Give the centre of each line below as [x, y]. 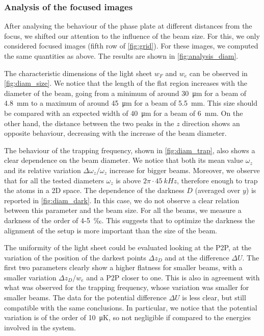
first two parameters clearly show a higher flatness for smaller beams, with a [123, 267]
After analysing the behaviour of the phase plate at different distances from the [128, 26]
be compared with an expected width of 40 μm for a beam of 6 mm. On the [124, 113]
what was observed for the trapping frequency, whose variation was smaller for [127, 287]
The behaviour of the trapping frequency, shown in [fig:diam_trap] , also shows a [130, 150]
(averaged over [218, 190]
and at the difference [197, 257]
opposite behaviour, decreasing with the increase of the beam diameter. [115, 133]
